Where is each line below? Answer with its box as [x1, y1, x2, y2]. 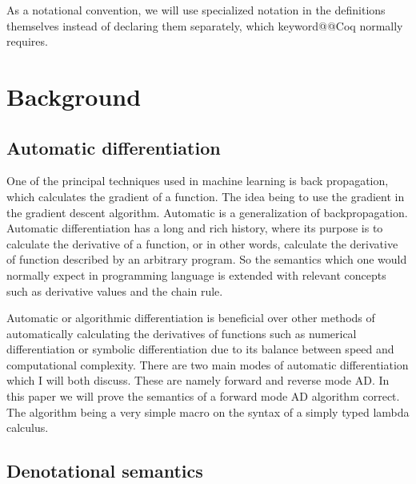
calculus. [6, 419, 49, 436]
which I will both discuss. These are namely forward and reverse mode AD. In [6, 372, 390, 389]
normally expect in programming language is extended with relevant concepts [6, 266, 386, 283]
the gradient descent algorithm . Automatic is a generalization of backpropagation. [6, 204, 408, 220]
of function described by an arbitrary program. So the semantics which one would [6, 251, 407, 268]
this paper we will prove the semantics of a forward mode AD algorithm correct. [6, 388, 400, 405]
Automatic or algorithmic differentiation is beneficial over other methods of [6, 309, 375, 326]
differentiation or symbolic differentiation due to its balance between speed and [6, 341, 394, 357]
